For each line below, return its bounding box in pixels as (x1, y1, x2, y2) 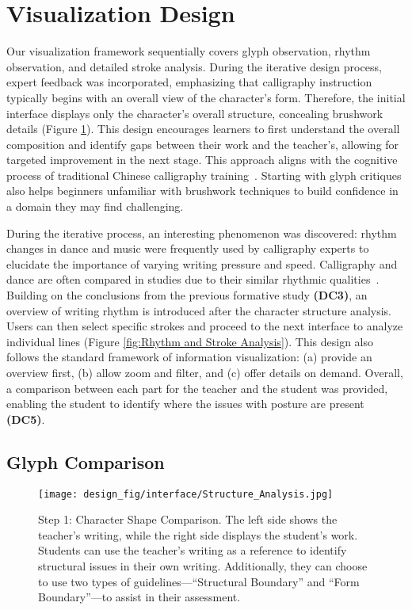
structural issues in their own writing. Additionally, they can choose (38, 558, 368, 574)
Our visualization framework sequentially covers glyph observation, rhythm (6, 43, 371, 59)
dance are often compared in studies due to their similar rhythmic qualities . (6, 271, 380, 288)
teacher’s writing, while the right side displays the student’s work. (38, 526, 358, 543)
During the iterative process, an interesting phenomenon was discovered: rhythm (6, 224, 397, 241)
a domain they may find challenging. (6, 198, 184, 215)
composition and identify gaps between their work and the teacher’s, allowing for (6, 135, 399, 152)
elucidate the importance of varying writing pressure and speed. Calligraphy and (6, 255, 398, 272)
